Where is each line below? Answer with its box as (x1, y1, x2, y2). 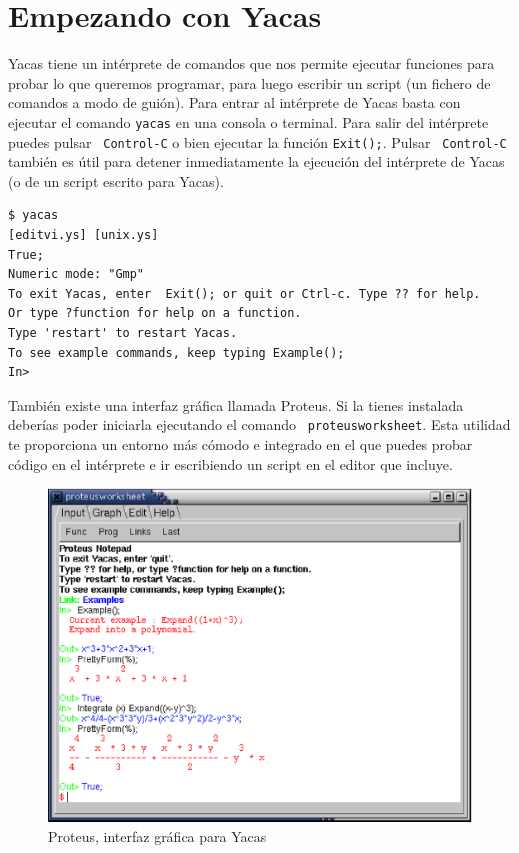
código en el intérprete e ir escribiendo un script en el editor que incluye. (8, 453, 453, 474)
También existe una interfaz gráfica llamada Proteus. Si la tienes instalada (8, 394, 464, 415)
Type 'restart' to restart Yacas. (8, 325, 238, 340)
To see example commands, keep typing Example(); (8, 345, 345, 360)
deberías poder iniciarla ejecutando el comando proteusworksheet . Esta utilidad (8, 414, 511, 435)
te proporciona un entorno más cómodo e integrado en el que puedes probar (8, 434, 473, 454)
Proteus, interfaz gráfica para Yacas (48, 825, 267, 846)
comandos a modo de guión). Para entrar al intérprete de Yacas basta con (8, 92, 461, 113)
